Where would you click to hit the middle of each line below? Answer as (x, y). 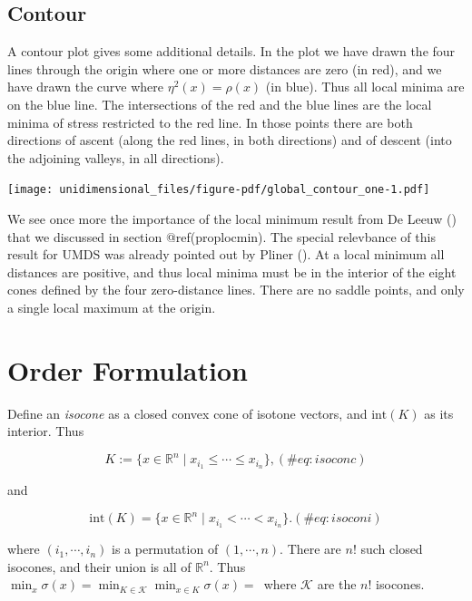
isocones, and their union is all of (99, 566)
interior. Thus (46, 431)
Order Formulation (128, 369)
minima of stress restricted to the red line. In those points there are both (210, 122)
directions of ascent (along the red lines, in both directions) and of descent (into (230, 140)
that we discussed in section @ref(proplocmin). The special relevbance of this (221, 236)
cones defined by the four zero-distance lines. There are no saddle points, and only (236, 290)
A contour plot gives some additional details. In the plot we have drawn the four (231, 51)
